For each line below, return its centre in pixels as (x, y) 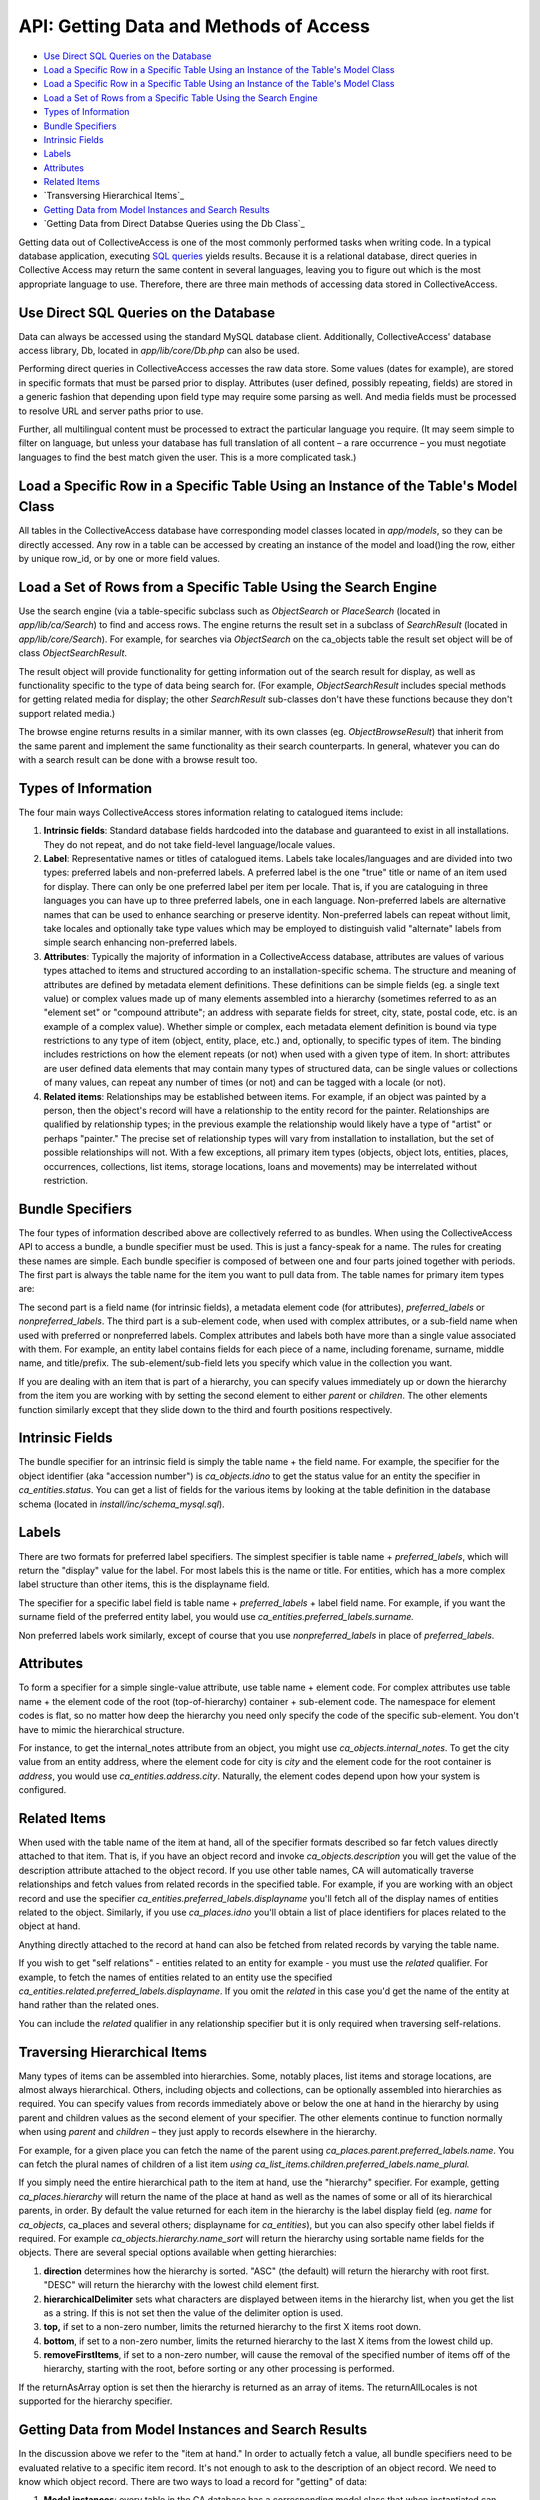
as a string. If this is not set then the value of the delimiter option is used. (193, 2312)
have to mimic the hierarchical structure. (101, 1729)
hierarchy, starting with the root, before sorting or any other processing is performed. (219, 2369)
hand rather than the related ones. (88, 2005)
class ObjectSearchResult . (73, 653)
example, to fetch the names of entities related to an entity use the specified (175, 1977)
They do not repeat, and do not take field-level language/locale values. (189, 844)
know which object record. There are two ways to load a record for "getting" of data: (193, 2481)
